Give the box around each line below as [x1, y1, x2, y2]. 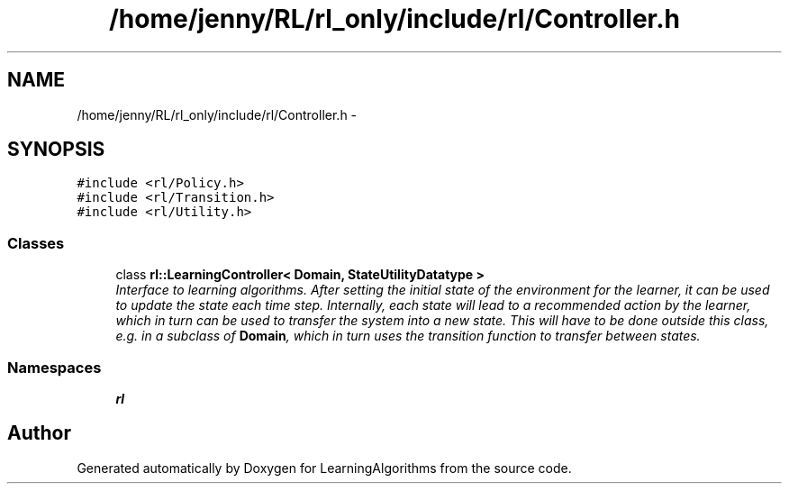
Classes [7, 233, 65, 252]
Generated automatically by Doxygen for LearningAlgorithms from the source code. [77, 459, 572, 476]
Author [7, 422, 71, 445]
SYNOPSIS [7, 138, 105, 161]
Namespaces [7, 358, 102, 377]
